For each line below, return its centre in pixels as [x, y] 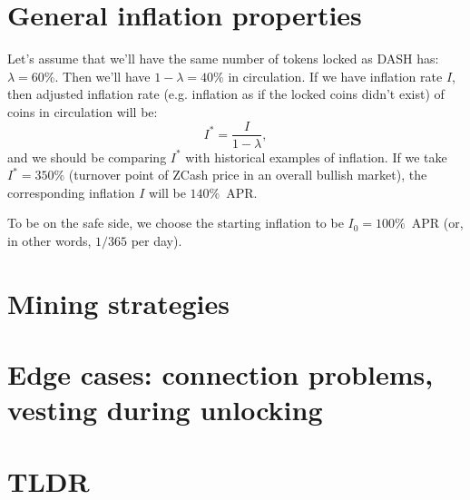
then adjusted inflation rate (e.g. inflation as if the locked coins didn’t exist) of [226, 94]
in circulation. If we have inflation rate [335, 76]
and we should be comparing [87, 157]
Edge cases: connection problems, [220, 374]
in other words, [49, 240]
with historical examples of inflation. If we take [316, 157]
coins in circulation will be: [83, 111]
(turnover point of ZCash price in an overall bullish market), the [248, 175]
